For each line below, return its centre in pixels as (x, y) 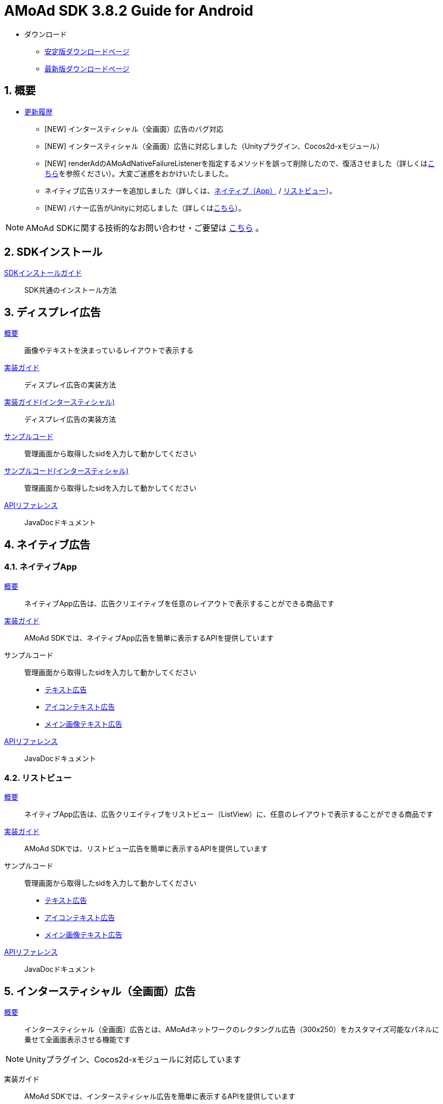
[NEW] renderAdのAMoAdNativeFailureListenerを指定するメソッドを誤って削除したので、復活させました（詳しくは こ (240, 163)
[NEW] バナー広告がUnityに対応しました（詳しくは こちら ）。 (145, 208)
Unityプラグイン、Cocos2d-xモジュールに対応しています (134, 1060)
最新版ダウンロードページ (87, 68)
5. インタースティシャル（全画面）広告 (100, 991)
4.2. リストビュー (38, 778)
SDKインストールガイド (43, 273)
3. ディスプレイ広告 (52, 312)
